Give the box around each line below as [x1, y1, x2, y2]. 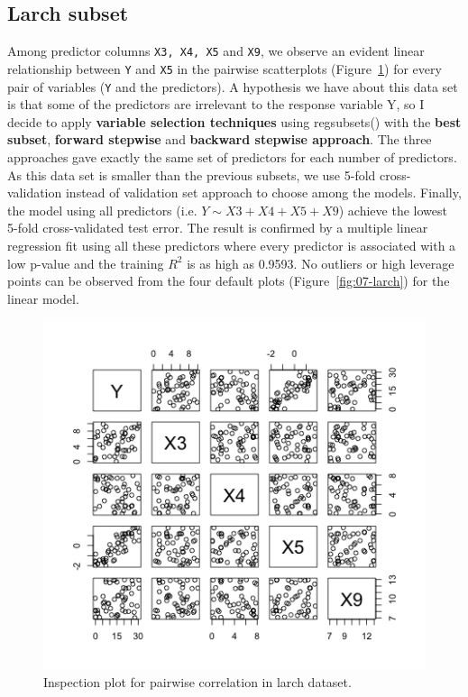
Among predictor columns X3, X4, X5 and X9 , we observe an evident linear [7, 41, 425, 60]
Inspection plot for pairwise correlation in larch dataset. [43, 673, 352, 692]
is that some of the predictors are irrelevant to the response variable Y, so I [7, 95, 425, 114]
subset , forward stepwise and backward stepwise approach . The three [7, 130, 432, 149]
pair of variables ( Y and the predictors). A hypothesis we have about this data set [7, 77, 458, 96]
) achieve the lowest [338, 200, 447, 219]
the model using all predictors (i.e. [7, 200, 197, 219]
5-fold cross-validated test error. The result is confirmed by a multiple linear [7, 218, 428, 237]
